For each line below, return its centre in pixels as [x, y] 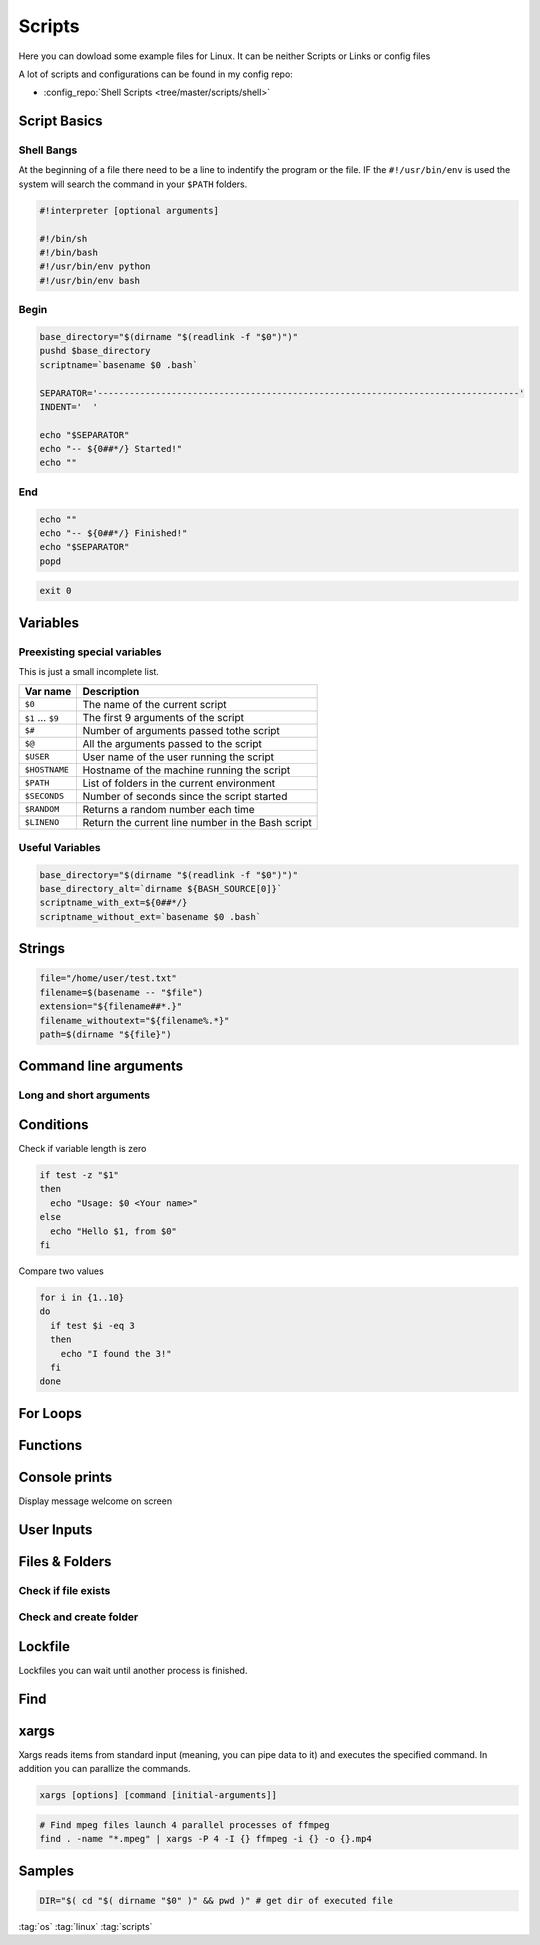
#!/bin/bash [69, 253]
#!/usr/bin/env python [95, 266]
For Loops [50, 1413]
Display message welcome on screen [95, 1501]
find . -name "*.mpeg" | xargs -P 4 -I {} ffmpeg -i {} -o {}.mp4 [205, 1839]
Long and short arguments [84, 1095]
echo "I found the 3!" [116, 1353]
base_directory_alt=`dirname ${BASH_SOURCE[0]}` [161, 889]
